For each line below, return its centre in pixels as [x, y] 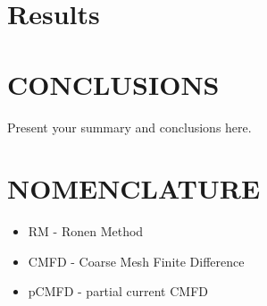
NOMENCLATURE [134, 188]
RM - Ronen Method [86, 231]
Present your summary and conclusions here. [129, 127]
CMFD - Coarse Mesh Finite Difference [136, 261]
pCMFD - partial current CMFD [118, 291]
